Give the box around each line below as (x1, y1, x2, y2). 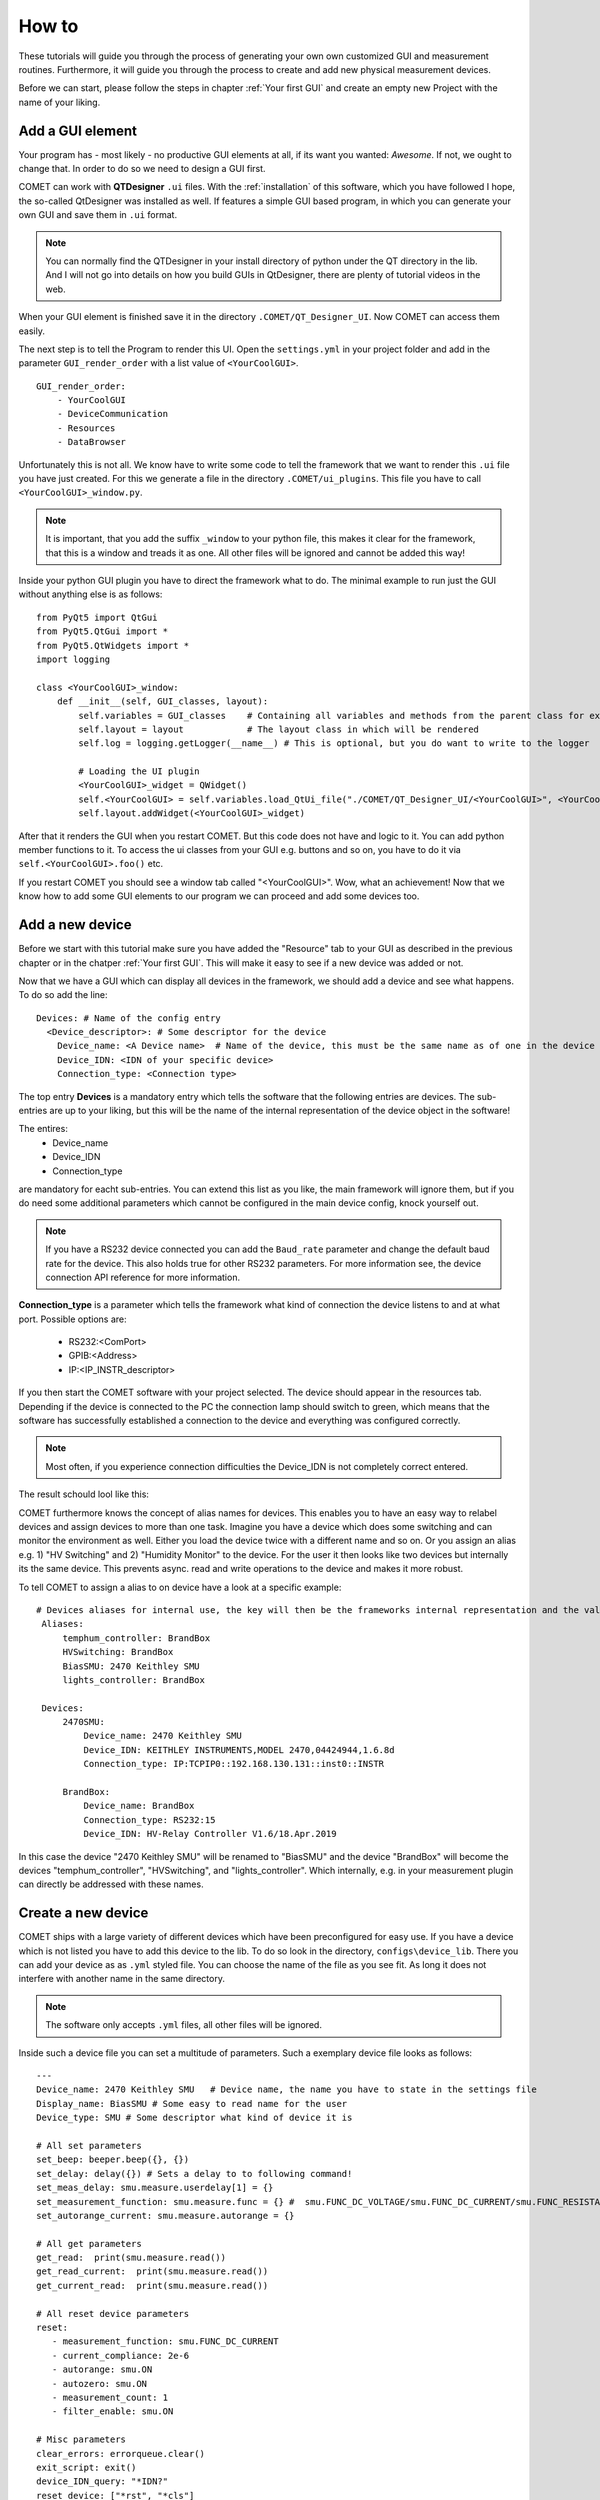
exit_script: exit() (36, 2461, 137, 2473)
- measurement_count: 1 (51, 2392, 169, 2403)
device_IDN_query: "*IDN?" (36, 2476, 169, 2487)
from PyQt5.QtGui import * (36, 626, 169, 637)
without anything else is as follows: (18, 588, 163, 600)
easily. (18, 325, 45, 337)
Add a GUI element (18, 122, 137, 139)
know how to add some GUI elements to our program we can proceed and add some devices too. (18, 890, 420, 902)
